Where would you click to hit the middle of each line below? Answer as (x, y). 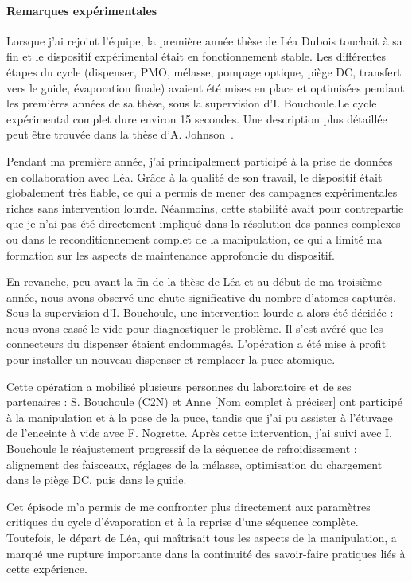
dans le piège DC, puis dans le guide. (97, 480)
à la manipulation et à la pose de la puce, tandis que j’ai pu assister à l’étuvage (200, 417)
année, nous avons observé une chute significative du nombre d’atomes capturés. (201, 297)
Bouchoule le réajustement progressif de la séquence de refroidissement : (182, 449)
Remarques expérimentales (82, 10)
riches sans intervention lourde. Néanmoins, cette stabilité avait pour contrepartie (205, 207)
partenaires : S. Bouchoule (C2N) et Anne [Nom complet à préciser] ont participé (204, 402)
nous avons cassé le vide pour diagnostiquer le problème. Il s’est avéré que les (195, 328)
